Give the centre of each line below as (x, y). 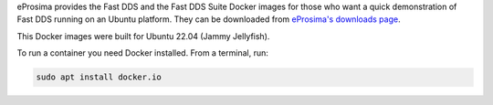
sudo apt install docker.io (99, 77)
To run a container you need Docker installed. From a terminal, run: (143, 53)
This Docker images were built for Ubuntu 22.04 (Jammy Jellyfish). (143, 36)
